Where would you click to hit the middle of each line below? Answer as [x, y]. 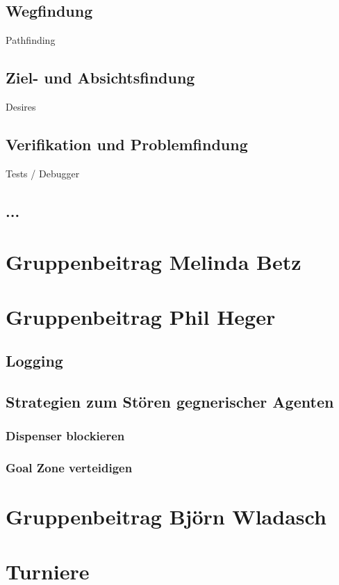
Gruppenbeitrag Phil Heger [141, 316]
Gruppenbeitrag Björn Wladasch [166, 516]
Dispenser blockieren [65, 436]
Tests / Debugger [43, 173]
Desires [21, 106]
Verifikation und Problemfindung [127, 144]
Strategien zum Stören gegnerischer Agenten [170, 402]
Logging [34, 361]
